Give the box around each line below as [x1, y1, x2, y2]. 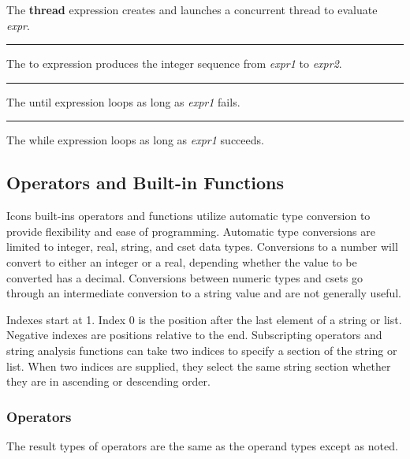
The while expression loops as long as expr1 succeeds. [6, 132, 264, 148]
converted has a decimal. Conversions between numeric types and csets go [6, 269, 363, 285]
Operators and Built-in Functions [6, 170, 285, 195]
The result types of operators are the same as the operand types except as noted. [6, 437, 398, 453]
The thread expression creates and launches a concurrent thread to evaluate [6, 2, 378, 17]
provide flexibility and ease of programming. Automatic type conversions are [6, 222, 375, 239]
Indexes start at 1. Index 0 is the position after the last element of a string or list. [6, 311, 402, 327]
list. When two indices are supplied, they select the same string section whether [6, 357, 391, 374]
